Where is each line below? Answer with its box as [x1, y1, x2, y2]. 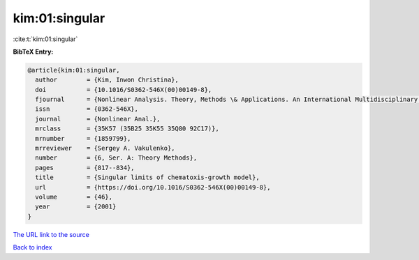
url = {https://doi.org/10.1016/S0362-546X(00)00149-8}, [35, 183, 271, 191]
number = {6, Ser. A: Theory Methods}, [35, 154, 198, 162]
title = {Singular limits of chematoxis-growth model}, [35, 174, 260, 181]
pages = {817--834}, [35, 164, 135, 171]
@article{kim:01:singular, [27, 66, 120, 74]
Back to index [13, 243, 52, 252]
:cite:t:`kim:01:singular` [13, 35, 78, 43]
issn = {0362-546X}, [35, 105, 139, 113]
